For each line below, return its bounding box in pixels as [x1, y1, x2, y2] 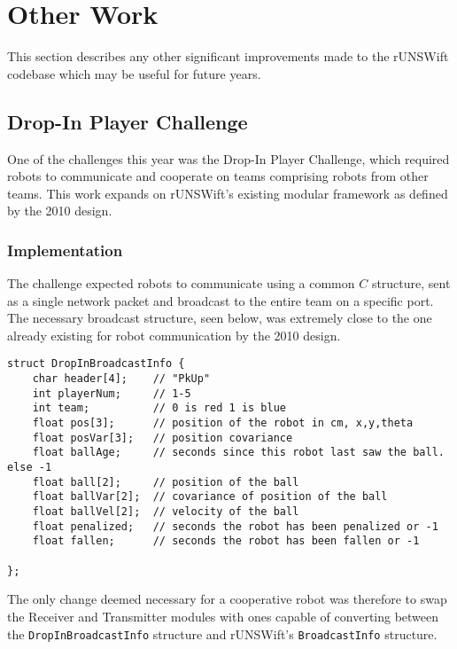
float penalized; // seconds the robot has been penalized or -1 [32, 520, 438, 533]
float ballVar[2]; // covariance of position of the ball [32, 490, 388, 504]
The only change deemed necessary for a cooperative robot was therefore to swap [7, 590, 447, 608]
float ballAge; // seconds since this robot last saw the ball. [32, 446, 445, 459]
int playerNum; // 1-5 [32, 387, 191, 400]
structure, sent [371, 274, 451, 293]
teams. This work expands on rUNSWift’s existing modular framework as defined [7, 184, 448, 202]
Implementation [7, 238, 123, 261]
